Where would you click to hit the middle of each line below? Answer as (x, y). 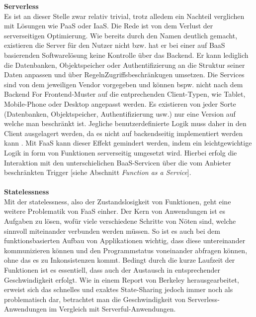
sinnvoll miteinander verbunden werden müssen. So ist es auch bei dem (112, 231)
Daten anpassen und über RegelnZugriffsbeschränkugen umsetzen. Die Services (124, 75)
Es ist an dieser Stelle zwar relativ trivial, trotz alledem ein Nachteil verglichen (124, 16)
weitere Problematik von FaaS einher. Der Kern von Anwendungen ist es (115, 211)
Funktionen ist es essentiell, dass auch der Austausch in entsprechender (112, 270)
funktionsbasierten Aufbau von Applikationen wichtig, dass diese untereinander (125, 240)
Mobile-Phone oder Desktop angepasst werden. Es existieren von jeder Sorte (120, 103)
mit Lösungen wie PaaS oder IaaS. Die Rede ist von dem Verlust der (109, 26)
